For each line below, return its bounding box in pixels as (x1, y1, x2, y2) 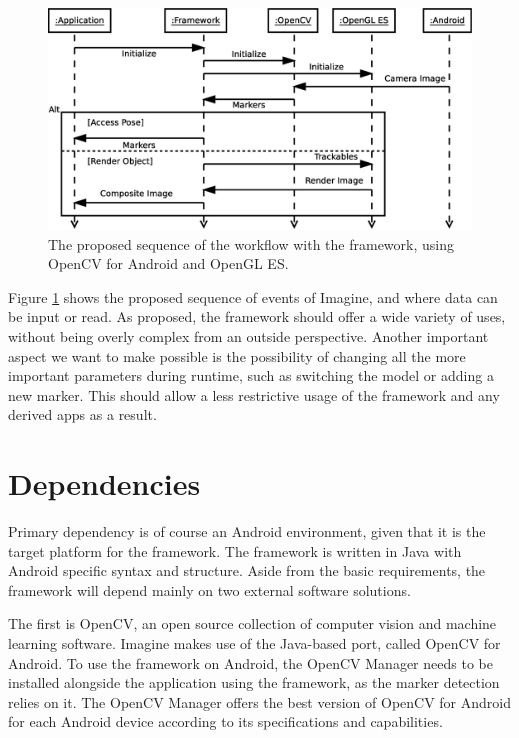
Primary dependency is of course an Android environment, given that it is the (8, 521, 486, 541)
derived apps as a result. (8, 404, 157, 425)
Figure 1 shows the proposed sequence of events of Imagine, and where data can (8, 286, 498, 307)
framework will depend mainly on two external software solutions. (8, 579, 411, 600)
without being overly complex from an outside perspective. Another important (8, 325, 489, 346)
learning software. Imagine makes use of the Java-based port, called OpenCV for (8, 632, 501, 653)
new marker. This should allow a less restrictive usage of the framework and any (8, 384, 500, 405)
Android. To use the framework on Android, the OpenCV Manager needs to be (8, 652, 493, 673)
